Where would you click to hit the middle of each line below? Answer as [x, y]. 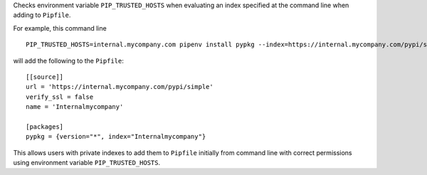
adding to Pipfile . [42, 15]
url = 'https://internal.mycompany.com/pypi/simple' [120, 87]
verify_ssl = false [60, 97]
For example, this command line [60, 28]
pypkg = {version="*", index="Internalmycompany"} [116, 137]
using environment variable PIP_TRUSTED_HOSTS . [86, 163]
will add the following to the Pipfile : [68, 60]
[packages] [45, 127]
